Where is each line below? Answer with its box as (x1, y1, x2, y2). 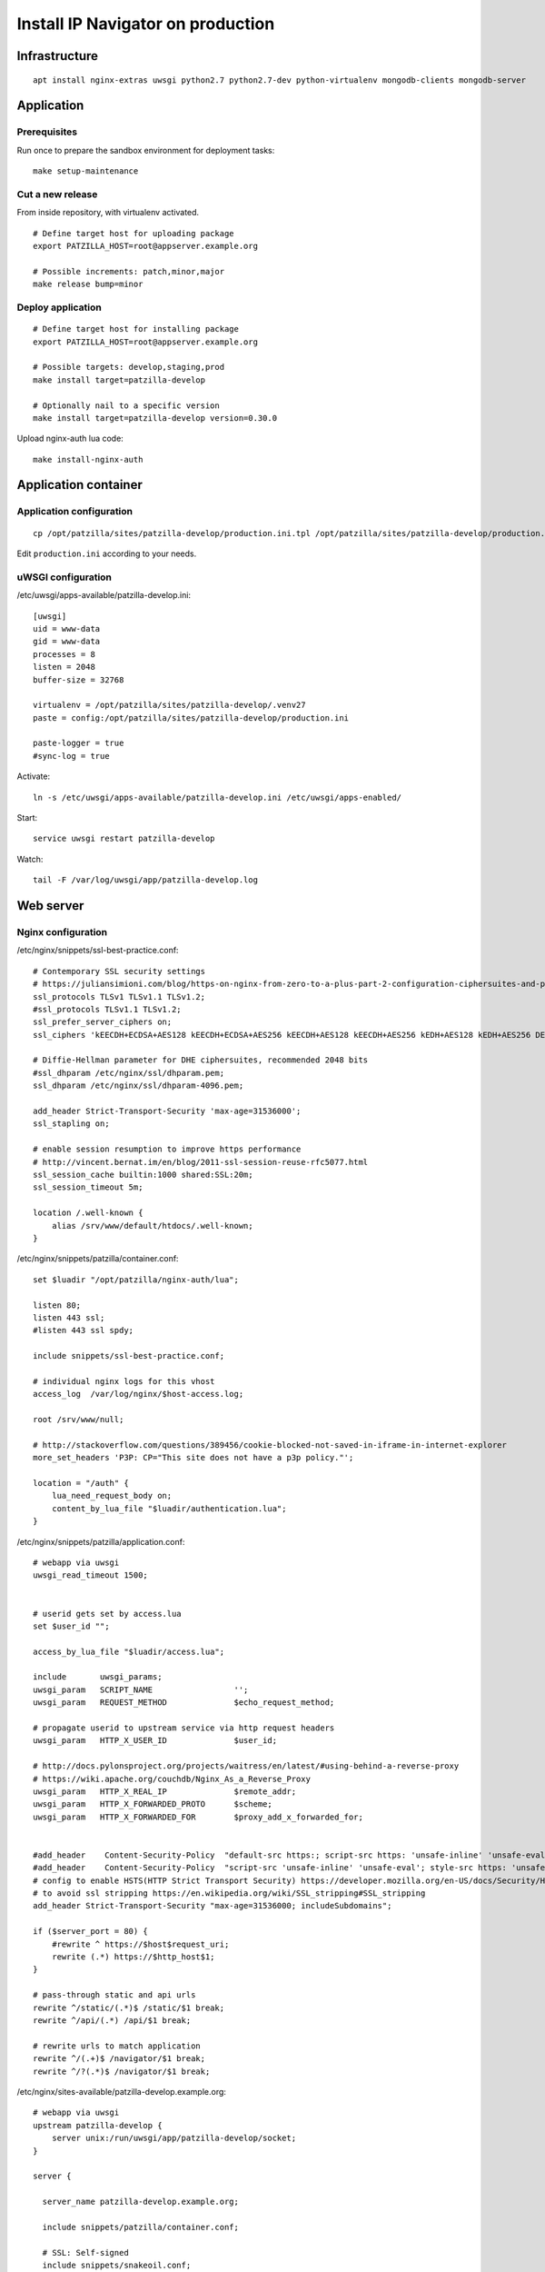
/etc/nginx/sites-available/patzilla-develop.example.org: (16, 2086, 227, 2097)
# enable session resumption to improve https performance (33, 1144, 302, 1154)
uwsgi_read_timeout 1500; (33, 1570, 149, 1580)
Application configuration (16, 505, 134, 518)
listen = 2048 (33, 662, 95, 673)
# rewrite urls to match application (33, 2040, 202, 2051)
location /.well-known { (33, 1208, 144, 1218)
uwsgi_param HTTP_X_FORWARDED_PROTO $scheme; (33, 1799, 272, 1809)
